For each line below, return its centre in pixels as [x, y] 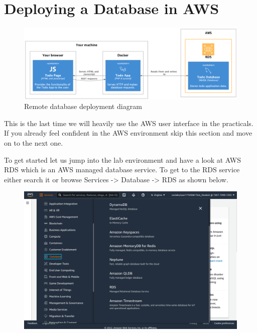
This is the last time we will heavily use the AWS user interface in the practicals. [129, 123]
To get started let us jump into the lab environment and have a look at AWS [122, 159]
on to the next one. [34, 142]
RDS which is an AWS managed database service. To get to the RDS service [122, 170]
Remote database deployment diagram [83, 106]
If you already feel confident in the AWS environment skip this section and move [128, 133]
